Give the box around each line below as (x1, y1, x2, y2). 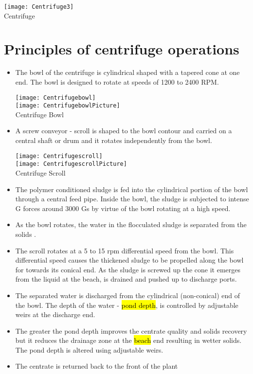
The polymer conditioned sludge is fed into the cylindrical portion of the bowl (15, 184, 248, 194)
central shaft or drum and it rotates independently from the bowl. (15, 135, 212, 145)
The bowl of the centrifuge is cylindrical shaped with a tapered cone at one (15, 67, 240, 77)
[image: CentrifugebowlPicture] (15, 102, 120, 109)
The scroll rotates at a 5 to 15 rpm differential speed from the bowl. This (15, 245, 234, 255)
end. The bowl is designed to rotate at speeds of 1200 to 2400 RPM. (15, 76, 219, 87)
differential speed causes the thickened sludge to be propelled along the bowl (15, 255, 244, 265)
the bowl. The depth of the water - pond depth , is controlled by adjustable (15, 300, 238, 310)
